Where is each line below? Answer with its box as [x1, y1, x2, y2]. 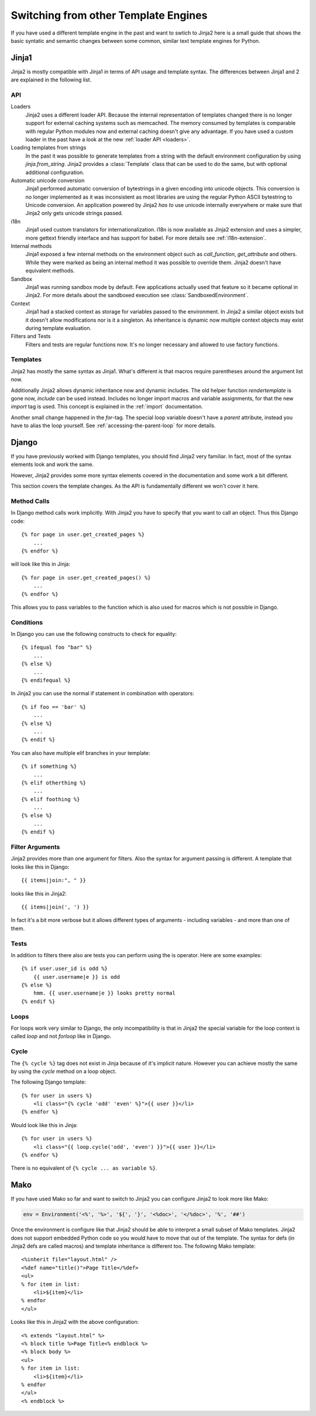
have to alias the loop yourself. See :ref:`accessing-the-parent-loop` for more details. [11, 422, 216, 429]
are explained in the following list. [11, 76, 92, 83]
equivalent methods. [25, 267, 75, 274]
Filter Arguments [11, 843, 60, 851]
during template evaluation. [25, 324, 92, 331]
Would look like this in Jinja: [11, 1121, 78, 1128]
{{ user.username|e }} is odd [33, 973, 120, 980]
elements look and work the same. [11, 461, 94, 468]
